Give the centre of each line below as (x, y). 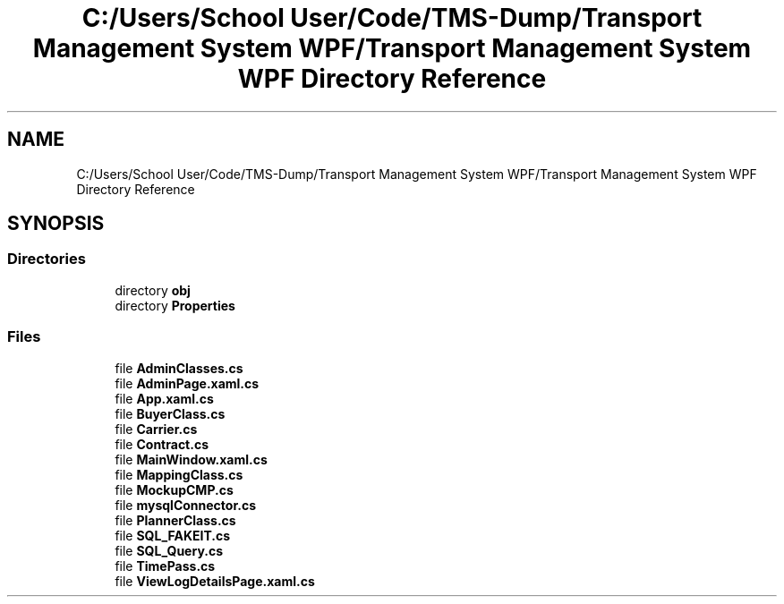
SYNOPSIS (56, 224)
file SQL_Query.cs (169, 550)
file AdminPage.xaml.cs (187, 383)
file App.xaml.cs (164, 398)
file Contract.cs (162, 444)
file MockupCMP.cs (174, 489)
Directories (47, 259)
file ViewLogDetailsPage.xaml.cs (215, 581)
